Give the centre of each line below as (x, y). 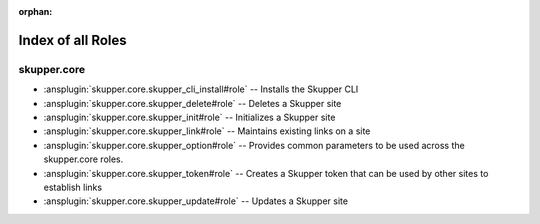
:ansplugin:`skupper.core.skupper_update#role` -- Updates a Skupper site (196, 201)
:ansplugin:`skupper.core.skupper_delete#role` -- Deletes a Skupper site (192, 103)
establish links (73, 187)
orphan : (35, 11)
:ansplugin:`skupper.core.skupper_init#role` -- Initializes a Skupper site (189, 117)
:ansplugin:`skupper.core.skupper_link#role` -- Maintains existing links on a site (207, 131)
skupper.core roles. (83, 159)
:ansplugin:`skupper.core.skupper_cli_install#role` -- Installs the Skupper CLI (201, 89)
